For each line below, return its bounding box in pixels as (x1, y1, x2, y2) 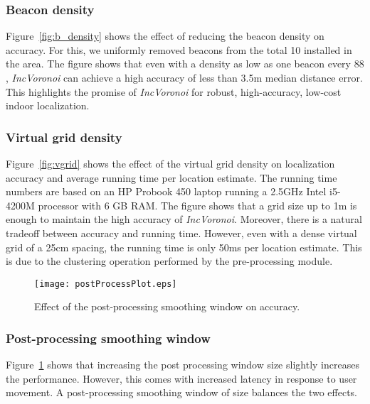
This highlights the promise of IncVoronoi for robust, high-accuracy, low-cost (6, 84, 342, 99)
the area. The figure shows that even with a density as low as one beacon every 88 (6, 56, 364, 71)
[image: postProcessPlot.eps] (34, 278, 177, 289)
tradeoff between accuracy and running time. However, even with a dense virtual (6, 225, 357, 240)
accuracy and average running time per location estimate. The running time (6, 170, 337, 185)
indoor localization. (6, 98, 90, 113)
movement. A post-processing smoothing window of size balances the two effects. (6, 385, 357, 400)
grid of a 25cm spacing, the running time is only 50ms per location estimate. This (6, 239, 362, 254)
